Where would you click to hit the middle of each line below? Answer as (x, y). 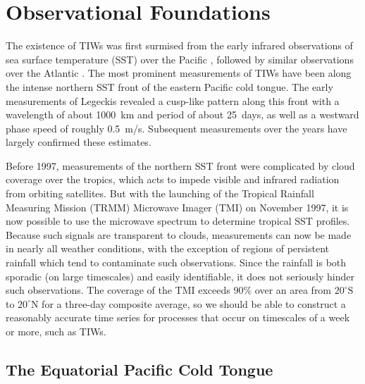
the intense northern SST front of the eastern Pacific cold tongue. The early (169, 86)
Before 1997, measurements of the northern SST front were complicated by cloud (180, 165)
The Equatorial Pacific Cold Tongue (140, 369)
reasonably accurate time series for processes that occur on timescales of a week (178, 317)
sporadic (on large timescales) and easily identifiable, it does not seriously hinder (180, 276)
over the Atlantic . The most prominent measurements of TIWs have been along (179, 73)
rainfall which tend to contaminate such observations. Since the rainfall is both (176, 262)
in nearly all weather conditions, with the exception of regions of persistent (167, 248)
